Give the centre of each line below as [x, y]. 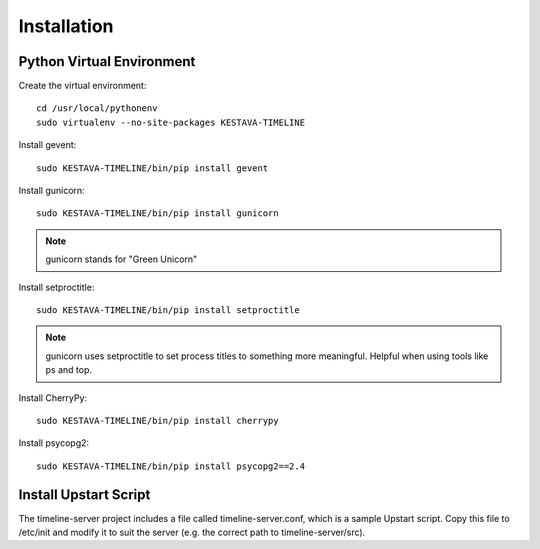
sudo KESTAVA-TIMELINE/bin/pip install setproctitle [168, 309]
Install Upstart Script [84, 494]
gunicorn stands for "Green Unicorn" [121, 259]
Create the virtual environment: [82, 86]
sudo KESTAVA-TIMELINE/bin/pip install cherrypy [157, 420]
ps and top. [68, 370]
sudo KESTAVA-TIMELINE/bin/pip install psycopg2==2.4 [170, 466]
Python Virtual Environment [107, 61]
